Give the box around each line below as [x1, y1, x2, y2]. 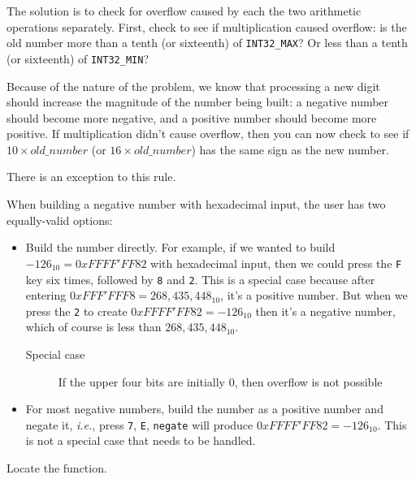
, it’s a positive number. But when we [220, 287, 408, 304]
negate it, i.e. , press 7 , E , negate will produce [25, 416, 253, 433]
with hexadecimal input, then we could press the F [150, 254, 402, 271]
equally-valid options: [6, 211, 113, 228]
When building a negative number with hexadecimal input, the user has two [6, 196, 386, 213]
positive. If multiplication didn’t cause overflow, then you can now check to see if [6, 125, 409, 142]
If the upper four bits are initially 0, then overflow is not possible [58, 373, 383, 390]
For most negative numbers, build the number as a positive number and [25, 400, 383, 417]
